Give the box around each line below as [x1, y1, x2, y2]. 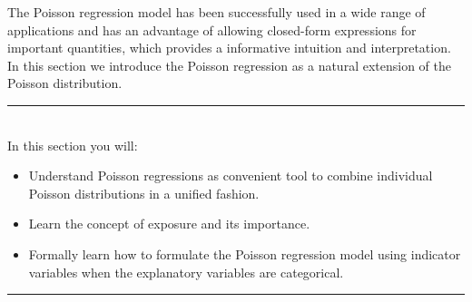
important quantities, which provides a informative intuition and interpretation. [7, 38, 451, 57]
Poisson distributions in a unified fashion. [28, 183, 260, 202]
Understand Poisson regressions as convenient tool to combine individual [28, 166, 433, 185]
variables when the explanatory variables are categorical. [28, 262, 344, 281]
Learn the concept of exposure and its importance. [28, 214, 310, 233]
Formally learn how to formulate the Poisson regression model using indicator [28, 244, 461, 263]
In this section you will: [7, 135, 138, 154]
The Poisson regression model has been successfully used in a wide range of [7, 3, 426, 21]
